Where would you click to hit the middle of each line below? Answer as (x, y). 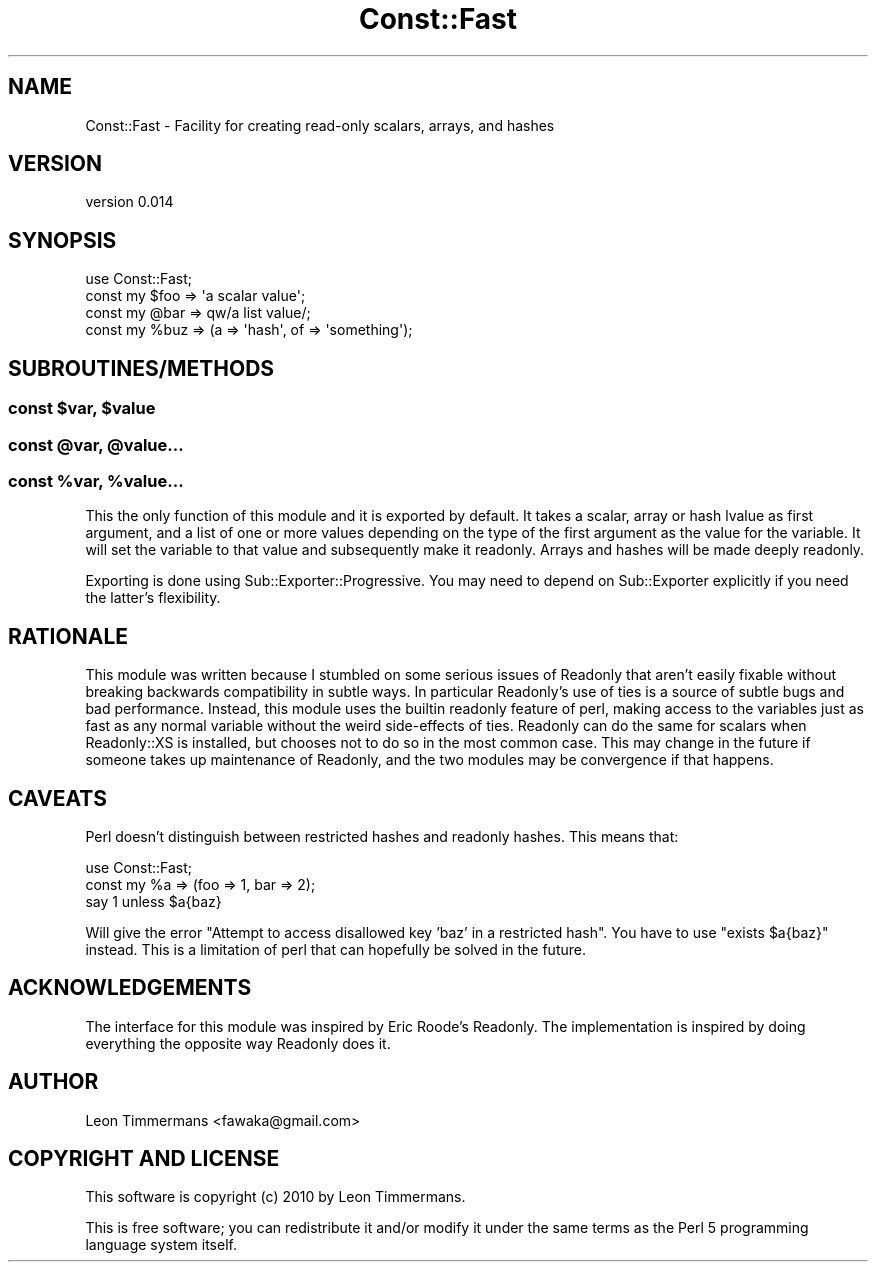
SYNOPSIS (62, 240)
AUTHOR (53, 1082)
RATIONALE (68, 636)
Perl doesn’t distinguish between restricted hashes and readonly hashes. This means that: (382, 836)
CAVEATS (57, 798)
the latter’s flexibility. (153, 598)
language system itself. (161, 1245)
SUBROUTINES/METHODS (141, 368)
